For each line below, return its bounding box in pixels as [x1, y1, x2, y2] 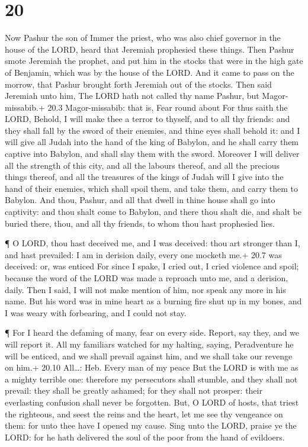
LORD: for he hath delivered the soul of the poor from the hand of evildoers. [5, 430, 285, 443]
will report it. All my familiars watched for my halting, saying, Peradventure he [5, 337, 294, 350]
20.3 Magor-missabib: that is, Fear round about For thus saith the [47, 101, 288, 113]
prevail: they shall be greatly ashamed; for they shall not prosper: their [5, 384, 262, 397]
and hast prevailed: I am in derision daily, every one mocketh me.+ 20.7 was [5, 248, 282, 261]
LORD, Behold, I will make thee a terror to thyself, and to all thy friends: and [5, 112, 290, 125]
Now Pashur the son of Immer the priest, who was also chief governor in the [5, 31, 281, 44]
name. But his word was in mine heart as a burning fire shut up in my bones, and [5, 295, 302, 307]
